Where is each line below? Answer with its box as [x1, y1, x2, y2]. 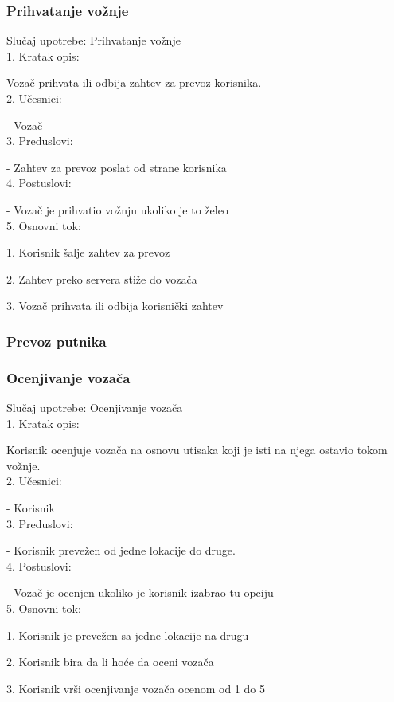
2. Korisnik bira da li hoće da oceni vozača [6, 653, 214, 670]
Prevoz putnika [6, 331, 107, 351]
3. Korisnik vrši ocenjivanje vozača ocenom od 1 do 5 [6, 680, 265, 696]
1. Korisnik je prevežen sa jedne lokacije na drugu [6, 626, 249, 643]
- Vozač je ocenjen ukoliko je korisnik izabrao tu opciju [6, 584, 274, 601]
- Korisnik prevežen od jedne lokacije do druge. [6, 542, 236, 559]
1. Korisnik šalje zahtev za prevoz [6, 244, 170, 261]
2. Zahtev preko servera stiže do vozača [6, 270, 197, 287]
